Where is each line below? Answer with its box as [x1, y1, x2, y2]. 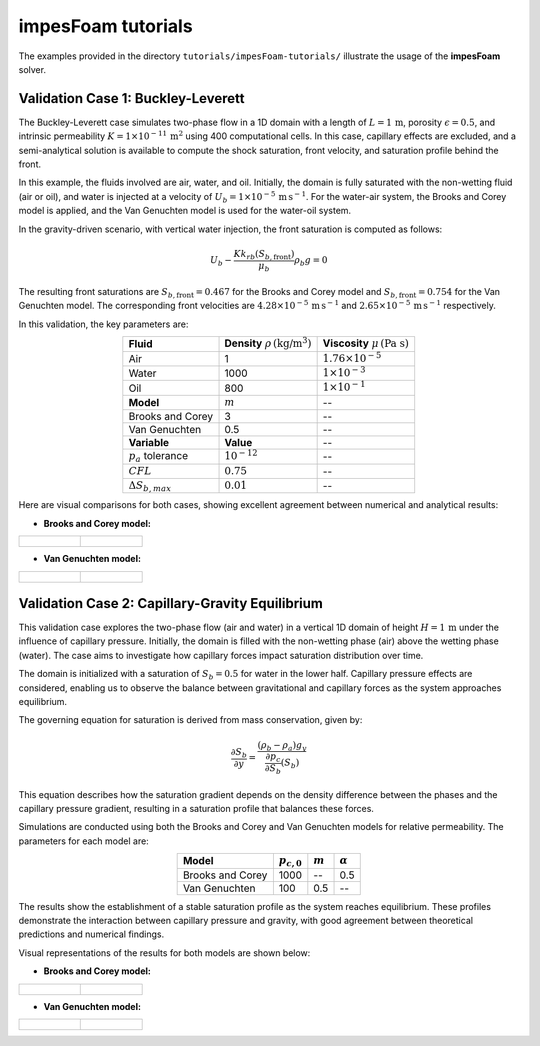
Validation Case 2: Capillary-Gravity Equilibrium [18, 595, 324, 612]
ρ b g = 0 [294, 255, 328, 268]
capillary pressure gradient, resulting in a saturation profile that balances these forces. [18, 803, 375, 815]
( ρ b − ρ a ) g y [257, 739, 307, 753]
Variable [128, 436, 170, 450]
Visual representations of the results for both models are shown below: [18, 946, 311, 959]
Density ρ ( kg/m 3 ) [224, 335, 312, 350]
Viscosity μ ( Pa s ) [322, 336, 410, 350]
